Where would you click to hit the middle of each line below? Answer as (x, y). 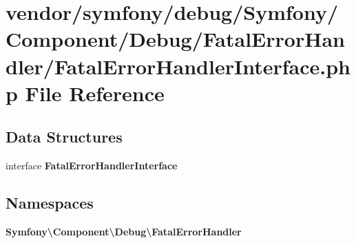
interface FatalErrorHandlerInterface (92, 166)
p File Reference (85, 93)
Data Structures (64, 137)
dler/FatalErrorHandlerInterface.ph (178, 66)
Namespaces (50, 203)
